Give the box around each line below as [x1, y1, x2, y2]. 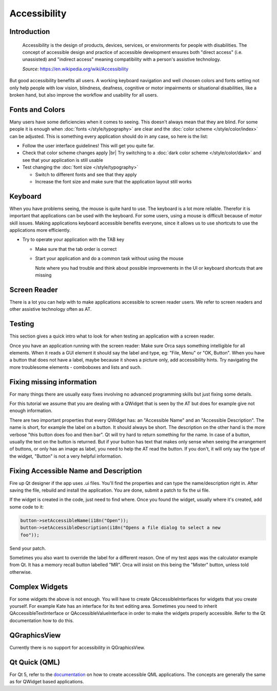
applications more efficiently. [9, 227, 71, 233]
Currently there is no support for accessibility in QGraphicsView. [9, 644, 146, 650]
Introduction [9, 27, 50, 36]
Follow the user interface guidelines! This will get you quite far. [22, 142, 155, 148]
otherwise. [9, 569, 32, 575]
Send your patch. [9, 545, 46, 551]
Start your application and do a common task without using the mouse [35, 255, 184, 262]
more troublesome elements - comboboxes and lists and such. [9, 364, 142, 370]
